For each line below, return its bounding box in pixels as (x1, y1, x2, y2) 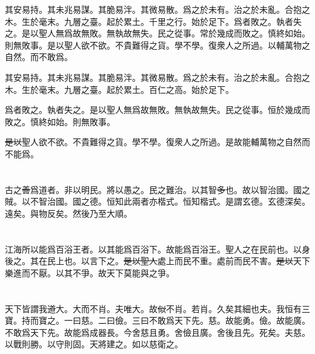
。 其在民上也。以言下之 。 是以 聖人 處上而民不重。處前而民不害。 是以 (22, 254, 293, 267)
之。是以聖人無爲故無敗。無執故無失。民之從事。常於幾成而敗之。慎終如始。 (5, 27, 310, 39)
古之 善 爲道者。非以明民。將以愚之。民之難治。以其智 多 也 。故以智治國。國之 (5, 183, 310, 196)
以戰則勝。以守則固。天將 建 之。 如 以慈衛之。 (5, 338, 183, 350)
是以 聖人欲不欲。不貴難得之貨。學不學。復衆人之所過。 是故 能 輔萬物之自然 (5, 135, 302, 148)
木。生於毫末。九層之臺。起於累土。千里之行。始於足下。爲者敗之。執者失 (5, 15, 302, 27)
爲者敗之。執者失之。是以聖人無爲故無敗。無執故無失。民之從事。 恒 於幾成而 (5, 103, 310, 116)
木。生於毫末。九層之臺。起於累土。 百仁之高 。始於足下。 (5, 83, 234, 95)
